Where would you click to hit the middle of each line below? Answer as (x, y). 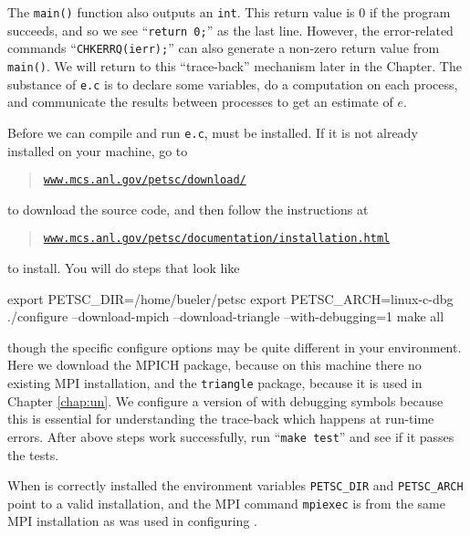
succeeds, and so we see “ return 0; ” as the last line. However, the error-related (230, 30)
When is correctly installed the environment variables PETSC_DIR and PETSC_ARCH (235, 485)
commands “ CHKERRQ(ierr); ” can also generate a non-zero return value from (224, 48)
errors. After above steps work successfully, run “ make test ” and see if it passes (231, 436)
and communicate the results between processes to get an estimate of (200, 102)
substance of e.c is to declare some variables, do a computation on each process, (233, 84)
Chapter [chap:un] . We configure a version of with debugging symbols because (225, 400)
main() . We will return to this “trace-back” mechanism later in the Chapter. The (235, 65)
